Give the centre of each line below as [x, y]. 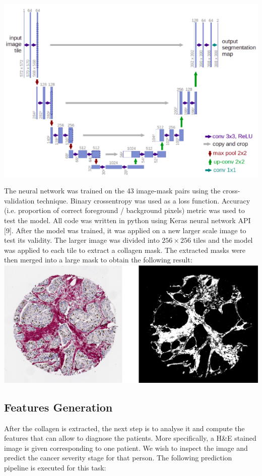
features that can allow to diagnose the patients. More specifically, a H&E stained [130, 438]
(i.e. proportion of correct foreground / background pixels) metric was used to [124, 210]
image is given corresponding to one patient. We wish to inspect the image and [126, 448]
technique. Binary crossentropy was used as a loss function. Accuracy [143, 200]
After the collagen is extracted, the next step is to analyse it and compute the [124, 428]
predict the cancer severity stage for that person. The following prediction [118, 458]
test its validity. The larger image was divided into [82, 240]
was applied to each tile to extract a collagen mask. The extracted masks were [125, 250]
